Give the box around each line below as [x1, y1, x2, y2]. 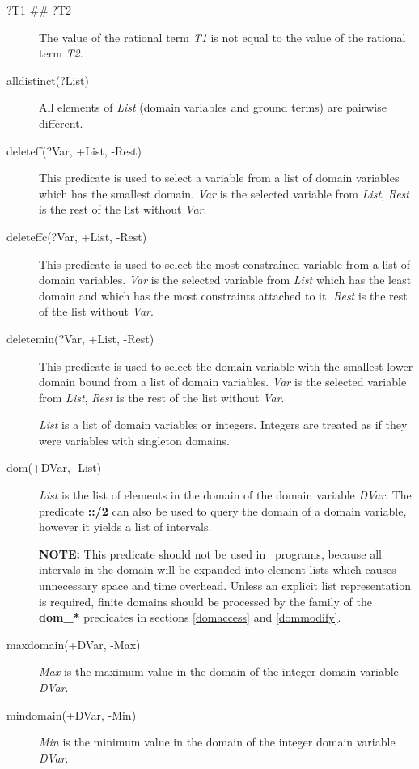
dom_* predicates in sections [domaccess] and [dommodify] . [39, 609, 341, 626]
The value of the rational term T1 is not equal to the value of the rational [39, 28, 406, 45]
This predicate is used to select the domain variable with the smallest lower [39, 357, 413, 374]
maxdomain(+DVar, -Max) [6, 635, 141, 652]
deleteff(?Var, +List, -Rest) [6, 142, 142, 159]
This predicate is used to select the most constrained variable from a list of [39, 255, 411, 272]
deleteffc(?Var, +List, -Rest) [6, 227, 147, 244]
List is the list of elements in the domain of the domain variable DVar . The [39, 486, 412, 503]
